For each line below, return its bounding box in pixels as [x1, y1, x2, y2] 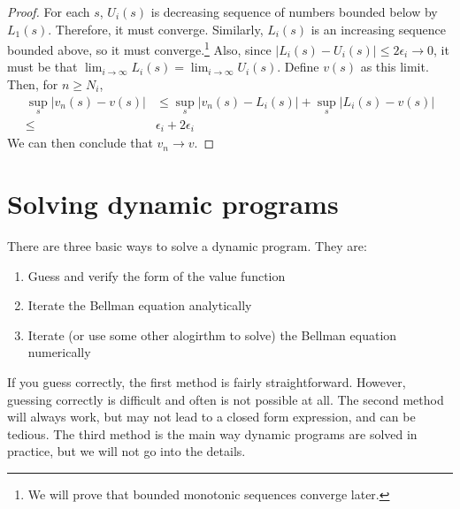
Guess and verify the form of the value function [27, 266, 286, 285]
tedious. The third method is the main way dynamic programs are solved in [7, 424, 418, 443]
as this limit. [360, 57, 429, 76]
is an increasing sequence [310, 19, 446, 38]
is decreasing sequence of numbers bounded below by [150, 3, 438, 20]
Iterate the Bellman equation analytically [27, 296, 252, 315]
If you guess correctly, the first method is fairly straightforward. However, [7, 373, 406, 391]
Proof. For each [7, 3, 90, 20]
